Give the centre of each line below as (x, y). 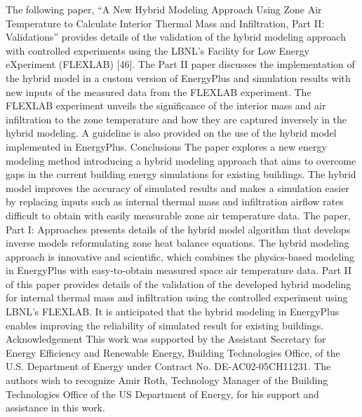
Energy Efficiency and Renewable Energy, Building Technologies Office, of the (173, 352)
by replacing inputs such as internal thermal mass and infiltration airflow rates (175, 201)
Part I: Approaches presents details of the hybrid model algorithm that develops (178, 229)
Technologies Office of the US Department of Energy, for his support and (162, 394)
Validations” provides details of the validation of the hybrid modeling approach (176, 37)
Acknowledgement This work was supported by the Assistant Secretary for (166, 339)
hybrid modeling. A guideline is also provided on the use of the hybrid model (171, 133)
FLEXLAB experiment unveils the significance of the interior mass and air (166, 105)
